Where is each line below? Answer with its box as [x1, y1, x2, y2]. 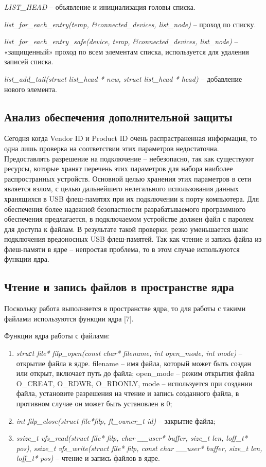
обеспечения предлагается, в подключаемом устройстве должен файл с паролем [4, 213, 254, 224]
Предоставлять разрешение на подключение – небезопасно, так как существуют [4, 153, 254, 164]
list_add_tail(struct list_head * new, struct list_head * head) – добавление [4, 73, 242, 84]
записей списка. [4, 56, 54, 67]
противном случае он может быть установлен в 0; [16, 398, 172, 409]
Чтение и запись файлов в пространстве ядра [4, 279, 234, 295]
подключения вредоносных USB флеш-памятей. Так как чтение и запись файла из [4, 233, 262, 244]
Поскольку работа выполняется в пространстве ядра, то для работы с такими [4, 303, 246, 314]
